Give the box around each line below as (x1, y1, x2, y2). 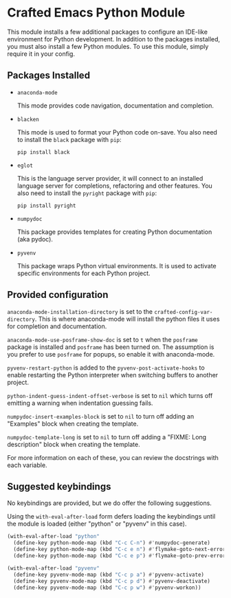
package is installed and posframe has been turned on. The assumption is (7, 343, 214, 351)
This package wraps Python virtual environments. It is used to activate (16, 261, 217, 270)
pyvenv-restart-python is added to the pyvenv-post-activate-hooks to (7, 363, 205, 372)
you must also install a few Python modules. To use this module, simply (7, 42, 209, 50)
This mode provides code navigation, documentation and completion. (16, 101, 214, 110)
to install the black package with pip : (16, 135, 122, 143)
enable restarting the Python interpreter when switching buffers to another (7, 370, 219, 379)
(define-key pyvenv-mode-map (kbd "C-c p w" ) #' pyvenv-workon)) (13, 584, 201, 591)
